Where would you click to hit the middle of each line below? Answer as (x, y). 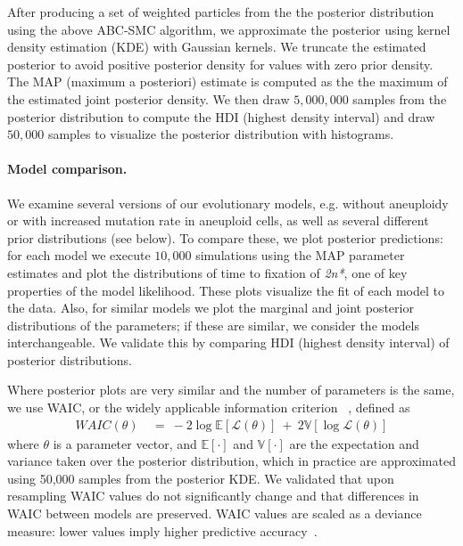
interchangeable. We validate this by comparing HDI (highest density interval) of (228, 342)
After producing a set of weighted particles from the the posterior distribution (221, 12)
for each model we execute (79, 255)
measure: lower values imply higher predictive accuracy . (162, 530)
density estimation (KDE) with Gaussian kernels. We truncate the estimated (217, 47)
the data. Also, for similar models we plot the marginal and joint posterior (211, 308)
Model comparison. (67, 169)
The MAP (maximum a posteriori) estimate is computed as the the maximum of (227, 81)
